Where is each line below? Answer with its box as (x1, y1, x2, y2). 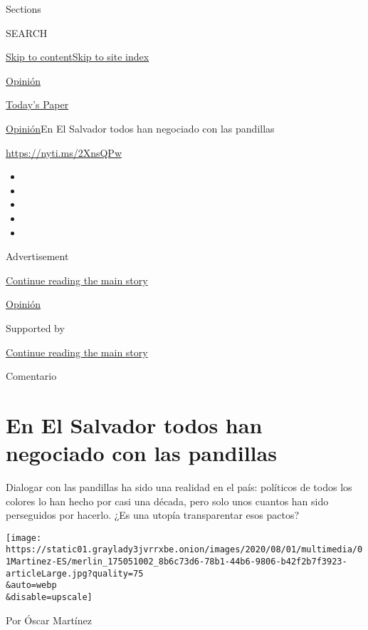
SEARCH (6, 25, 48, 40)
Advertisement (6, 249, 69, 264)
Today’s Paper (6, 97, 69, 112)
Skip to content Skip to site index (6, 49, 149, 64)
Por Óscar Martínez (6, 612, 92, 627)
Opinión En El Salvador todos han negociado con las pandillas (6, 120, 275, 135)
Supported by (6, 320, 65, 335)
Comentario (6, 368, 57, 383)
